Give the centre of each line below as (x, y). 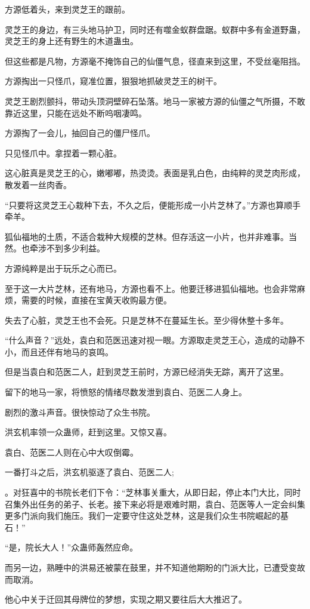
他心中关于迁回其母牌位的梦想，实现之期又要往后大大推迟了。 (126, 599)
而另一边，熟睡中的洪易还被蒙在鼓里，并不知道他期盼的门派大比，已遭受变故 (155, 567)
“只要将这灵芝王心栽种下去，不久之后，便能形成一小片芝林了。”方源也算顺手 (153, 204)
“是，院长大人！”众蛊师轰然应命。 (72, 547)
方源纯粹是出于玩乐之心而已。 (63, 268)
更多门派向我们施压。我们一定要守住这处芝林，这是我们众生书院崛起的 (142, 516)
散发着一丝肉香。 (38, 184)
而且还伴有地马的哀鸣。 (67, 351)
